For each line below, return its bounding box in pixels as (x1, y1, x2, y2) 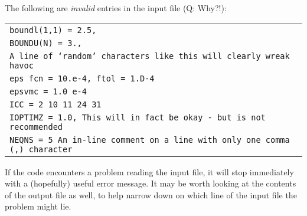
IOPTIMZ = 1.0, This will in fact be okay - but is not (9, 112, 266, 122)
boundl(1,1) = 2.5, (9, 25, 97, 35)
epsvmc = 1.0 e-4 (9, 86, 87, 96)
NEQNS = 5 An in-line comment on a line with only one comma (9, 135, 290, 145)
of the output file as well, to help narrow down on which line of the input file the (5, 188, 297, 201)
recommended (9, 122, 63, 132)
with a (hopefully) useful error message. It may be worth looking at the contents (5, 177, 296, 189)
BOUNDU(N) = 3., (9, 38, 82, 48)
